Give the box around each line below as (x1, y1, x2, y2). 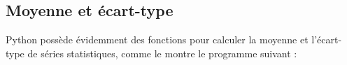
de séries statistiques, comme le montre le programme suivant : (27, 45, 297, 60)
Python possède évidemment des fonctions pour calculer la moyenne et (6, 32, 309, 47)
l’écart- (311, 32, 342, 47)
